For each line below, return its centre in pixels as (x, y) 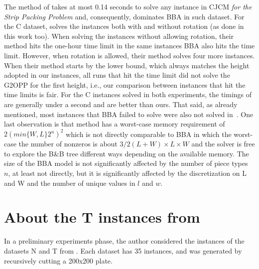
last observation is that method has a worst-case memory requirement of (115, 124)
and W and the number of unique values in (70, 183)
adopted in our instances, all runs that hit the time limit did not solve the (117, 75)
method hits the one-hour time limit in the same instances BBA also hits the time (129, 46)
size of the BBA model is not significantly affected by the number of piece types (126, 163)
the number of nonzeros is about (68, 144)
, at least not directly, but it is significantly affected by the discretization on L (127, 173)
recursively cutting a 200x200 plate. (58, 260)
